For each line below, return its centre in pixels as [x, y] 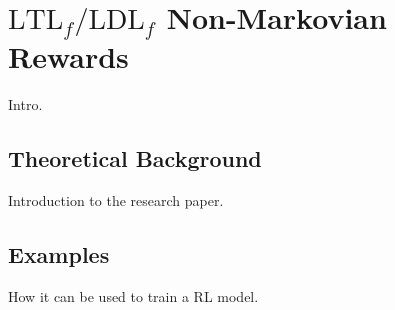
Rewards [68, 56]
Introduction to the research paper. [116, 200]
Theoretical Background [135, 158]
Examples [59, 254]
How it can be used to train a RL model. [133, 295]
